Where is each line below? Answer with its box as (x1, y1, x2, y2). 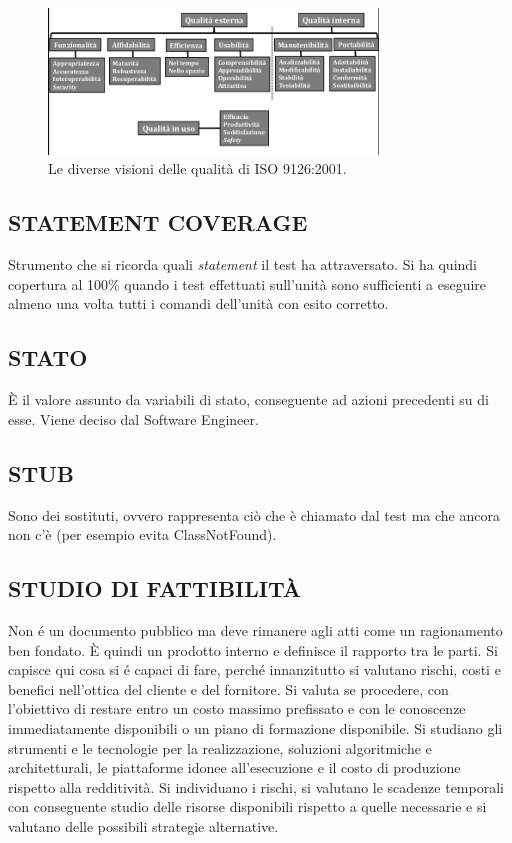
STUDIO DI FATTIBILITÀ (8, 573, 301, 604)
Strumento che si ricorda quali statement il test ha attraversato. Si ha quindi (8, 254, 477, 275)
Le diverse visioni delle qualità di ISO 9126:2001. (48, 158, 347, 179)
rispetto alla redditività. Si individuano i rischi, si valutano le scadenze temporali (8, 776, 504, 797)
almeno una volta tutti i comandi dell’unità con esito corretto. (8, 293, 389, 314)
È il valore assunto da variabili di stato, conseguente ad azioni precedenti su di (8, 389, 489, 410)
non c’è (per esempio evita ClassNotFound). (8, 524, 277, 545)
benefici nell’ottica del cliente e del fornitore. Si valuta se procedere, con (8, 678, 449, 699)
